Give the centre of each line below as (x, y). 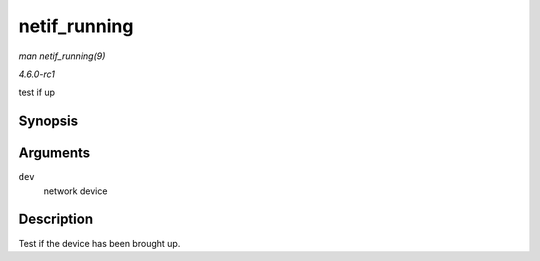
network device (75, 191)
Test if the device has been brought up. (99, 243)
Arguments (54, 153)
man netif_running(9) (62, 56)
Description (56, 219)
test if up (36, 92)
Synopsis (48, 121)
